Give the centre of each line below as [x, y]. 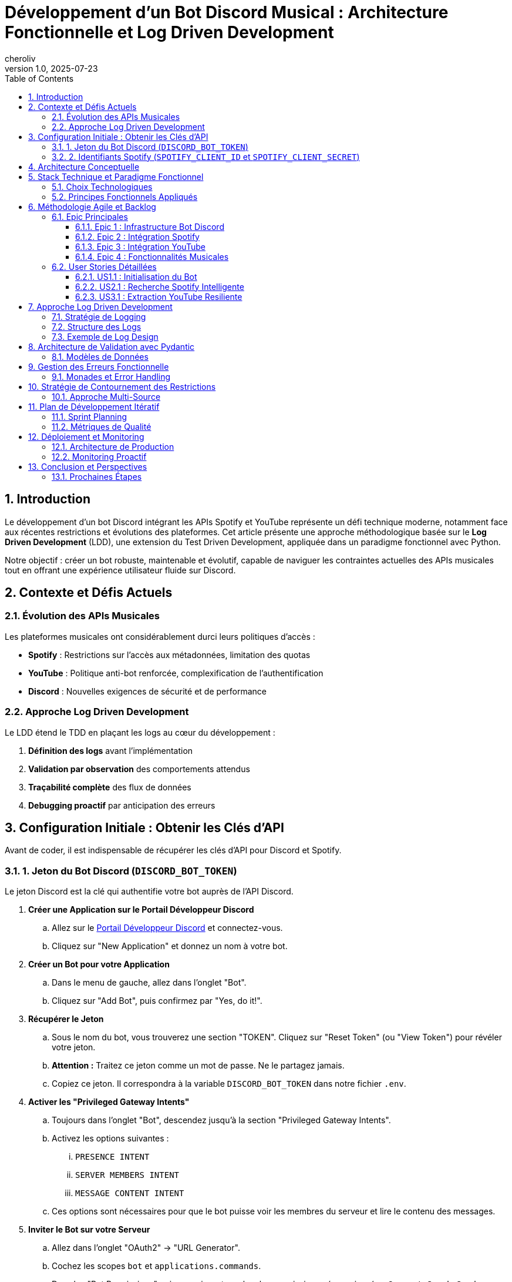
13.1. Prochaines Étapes [97, 476]
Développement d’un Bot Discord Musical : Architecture [227, 12]
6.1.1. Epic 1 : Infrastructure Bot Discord [150, 226]
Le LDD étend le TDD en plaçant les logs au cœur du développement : [140, 732]
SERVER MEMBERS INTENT [127, 1175]
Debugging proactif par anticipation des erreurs [122, 805]
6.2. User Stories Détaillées [104, 266]
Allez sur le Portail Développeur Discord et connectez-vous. [167, 928]
